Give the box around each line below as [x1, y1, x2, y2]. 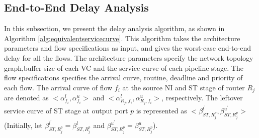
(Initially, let [4, 120, 43, 130]
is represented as [136, 105, 187, 116]
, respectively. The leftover [161, 92, 243, 103]
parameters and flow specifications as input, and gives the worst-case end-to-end [4, 43, 251, 53]
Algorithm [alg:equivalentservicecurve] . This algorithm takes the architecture [4, 33, 240, 43]
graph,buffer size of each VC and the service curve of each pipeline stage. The [4, 62, 243, 73]
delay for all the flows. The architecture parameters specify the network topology [4, 52, 253, 63]
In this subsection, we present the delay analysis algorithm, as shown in [4, 23, 225, 34]
